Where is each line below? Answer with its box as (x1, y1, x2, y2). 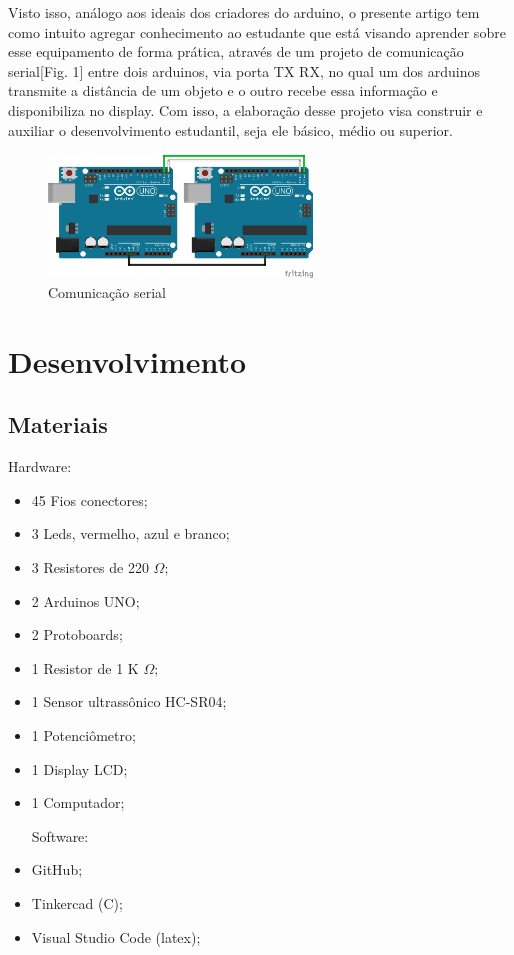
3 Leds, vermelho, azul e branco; (31, 523, 230, 544)
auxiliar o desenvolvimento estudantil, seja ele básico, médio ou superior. (8, 119, 454, 140)
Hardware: (8, 456, 72, 477)
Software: (31, 825, 89, 846)
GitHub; (31, 859, 83, 880)
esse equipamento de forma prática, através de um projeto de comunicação (8, 41, 464, 62)
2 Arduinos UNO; (31, 590, 140, 611)
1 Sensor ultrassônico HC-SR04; (31, 691, 227, 712)
